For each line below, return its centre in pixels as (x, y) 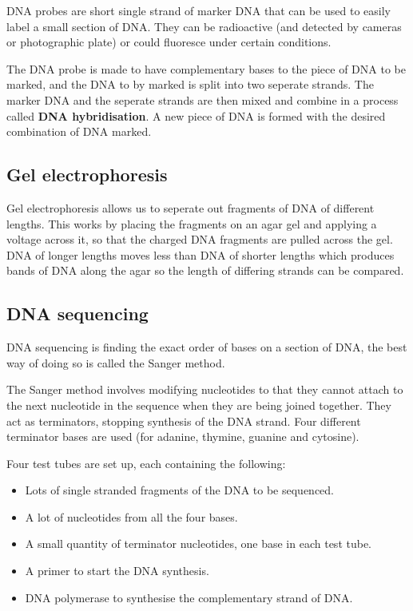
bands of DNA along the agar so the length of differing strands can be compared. (205, 270)
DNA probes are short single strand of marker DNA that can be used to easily (199, 10)
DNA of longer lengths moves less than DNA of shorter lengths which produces (201, 254)
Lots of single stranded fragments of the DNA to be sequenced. (180, 490)
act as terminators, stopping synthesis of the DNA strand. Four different (184, 421)
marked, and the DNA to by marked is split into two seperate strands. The (190, 84)
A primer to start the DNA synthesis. (117, 571)
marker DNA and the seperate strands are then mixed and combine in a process (203, 99)
